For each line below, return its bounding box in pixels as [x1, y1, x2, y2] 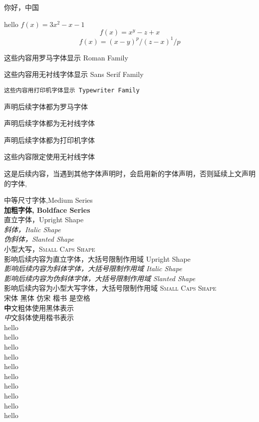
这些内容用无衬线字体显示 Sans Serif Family [4, 69, 144, 79]
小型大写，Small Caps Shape [4, 244, 95, 254]
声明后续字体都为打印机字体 [4, 134, 95, 145]
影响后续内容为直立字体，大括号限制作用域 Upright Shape [4, 253, 191, 264]
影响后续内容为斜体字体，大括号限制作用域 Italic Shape [4, 263, 182, 274]
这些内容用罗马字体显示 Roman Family [4, 52, 128, 62]
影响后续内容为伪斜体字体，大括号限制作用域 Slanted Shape [4, 273, 196, 283]
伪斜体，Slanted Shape [4, 234, 74, 244]
